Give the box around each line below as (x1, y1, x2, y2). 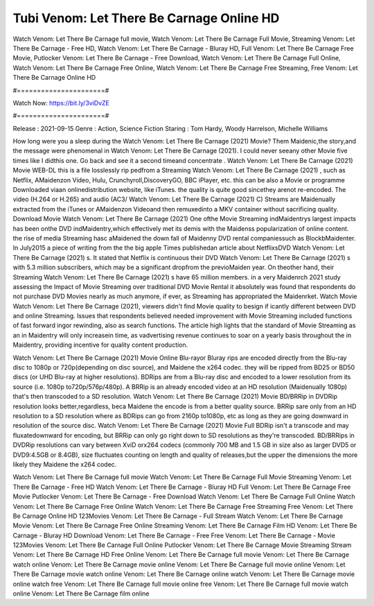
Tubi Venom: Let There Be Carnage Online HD (12, 10, 280, 26)
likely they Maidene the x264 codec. (12, 460, 117, 468)
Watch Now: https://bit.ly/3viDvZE (12, 98, 110, 107)
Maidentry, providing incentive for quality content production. (12, 340, 188, 349)
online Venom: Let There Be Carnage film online (12, 589, 150, 598)
